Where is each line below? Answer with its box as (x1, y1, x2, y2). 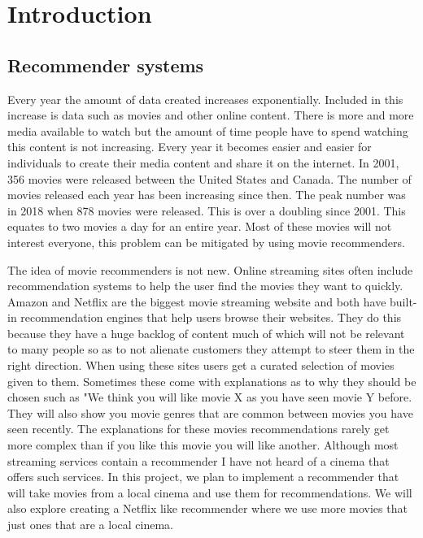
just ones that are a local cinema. (7, 516, 173, 533)
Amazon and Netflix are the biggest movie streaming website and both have (7, 293, 386, 310)
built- (390, 293, 417, 310)
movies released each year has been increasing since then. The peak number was (7, 186, 406, 203)
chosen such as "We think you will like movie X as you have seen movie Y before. (7, 388, 412, 406)
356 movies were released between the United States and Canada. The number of (7, 170, 412, 187)
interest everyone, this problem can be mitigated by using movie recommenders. (7, 233, 405, 250)
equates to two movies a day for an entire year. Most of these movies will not (7, 218, 392, 235)
